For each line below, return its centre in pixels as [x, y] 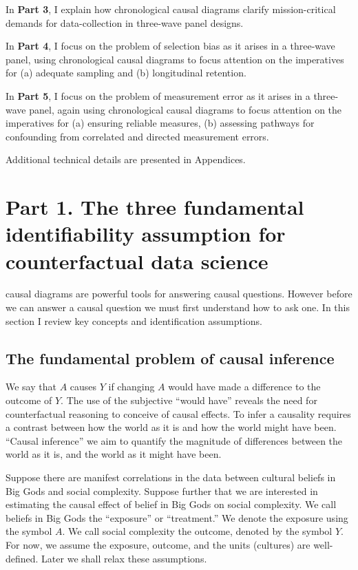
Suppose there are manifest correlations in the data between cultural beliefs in [171, 477]
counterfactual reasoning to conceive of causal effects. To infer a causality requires [178, 413]
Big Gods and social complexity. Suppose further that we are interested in [162, 490]
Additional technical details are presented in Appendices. [126, 159]
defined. [22, 558]
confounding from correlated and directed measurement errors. [137, 136]
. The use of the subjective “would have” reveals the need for [189, 400]
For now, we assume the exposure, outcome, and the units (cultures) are [158, 544]
